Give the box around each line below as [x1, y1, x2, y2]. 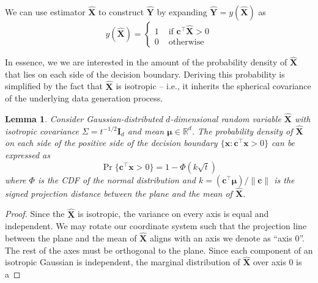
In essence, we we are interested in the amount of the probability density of [5, 56, 287, 68]
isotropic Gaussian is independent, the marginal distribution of [5, 255, 240, 268]
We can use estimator [5, 6, 86, 18]
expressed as [5, 149, 50, 161]
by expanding [157, 6, 207, 18]
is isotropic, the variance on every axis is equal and [78, 207, 269, 220]
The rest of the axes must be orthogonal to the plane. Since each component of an [5, 243, 313, 256]
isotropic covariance [5, 124, 79, 137]
